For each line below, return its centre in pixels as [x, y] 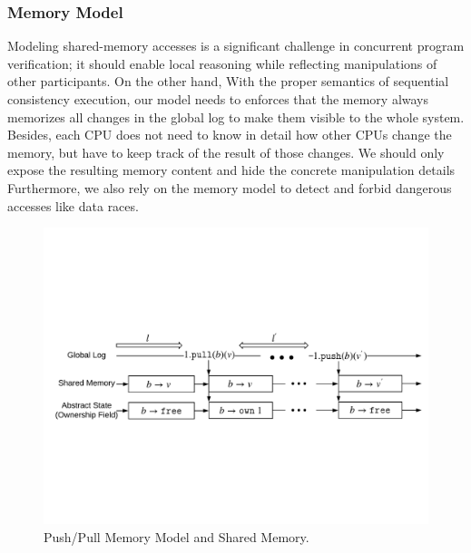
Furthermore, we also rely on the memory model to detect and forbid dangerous [230, 187]
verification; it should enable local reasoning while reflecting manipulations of [222, 63]
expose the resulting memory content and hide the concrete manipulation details [231, 170]
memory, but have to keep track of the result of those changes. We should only [226, 152]
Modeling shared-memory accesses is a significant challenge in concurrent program [236, 46]
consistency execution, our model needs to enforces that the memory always [218, 99]
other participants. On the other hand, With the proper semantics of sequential [228, 81]
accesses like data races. [73, 205]
